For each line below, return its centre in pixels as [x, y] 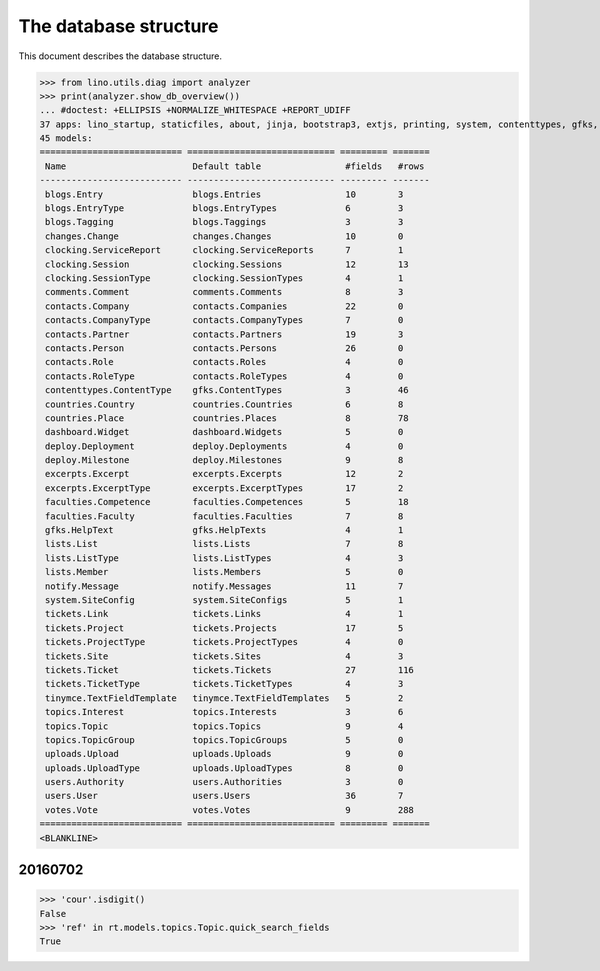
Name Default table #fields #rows [235, 166]
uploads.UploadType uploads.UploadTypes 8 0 [224, 768]
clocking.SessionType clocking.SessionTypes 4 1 [224, 278]
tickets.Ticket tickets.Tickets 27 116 [230, 669]
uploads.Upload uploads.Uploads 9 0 [224, 754]
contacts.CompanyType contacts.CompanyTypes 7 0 [224, 320]
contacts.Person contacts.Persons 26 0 [224, 348]
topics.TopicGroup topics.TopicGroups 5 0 [224, 739]
